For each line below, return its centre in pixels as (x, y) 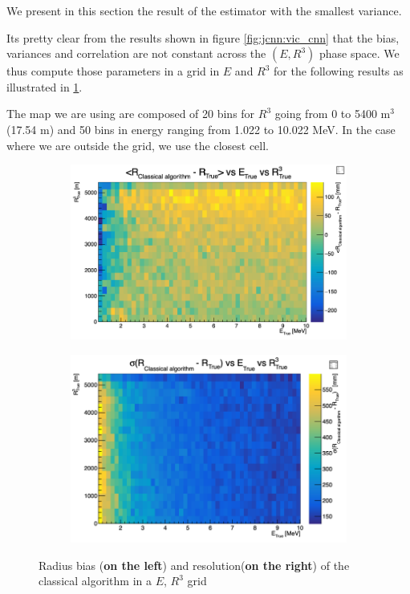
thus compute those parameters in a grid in (113, 71)
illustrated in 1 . (45, 86)
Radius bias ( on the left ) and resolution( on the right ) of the (194, 565)
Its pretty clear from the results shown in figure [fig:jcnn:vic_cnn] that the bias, (203, 37)
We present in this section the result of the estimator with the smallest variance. (204, 10)
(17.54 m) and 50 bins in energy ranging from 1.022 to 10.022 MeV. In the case (201, 129)
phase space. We (359, 53)
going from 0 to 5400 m (333, 114)
